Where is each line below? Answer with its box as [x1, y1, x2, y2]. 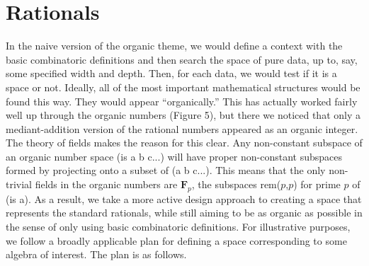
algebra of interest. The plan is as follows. [6, 247, 187, 262]
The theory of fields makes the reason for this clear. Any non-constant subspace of [6, 135, 363, 150]
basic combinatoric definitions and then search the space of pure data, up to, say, [6, 52, 358, 66]
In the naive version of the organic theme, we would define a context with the [6, 38, 343, 53]
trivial [6, 177, 33, 192]
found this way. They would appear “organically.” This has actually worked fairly [6, 93, 358, 108]
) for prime [293, 177, 341, 192]
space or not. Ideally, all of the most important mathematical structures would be [6, 79, 361, 94]
